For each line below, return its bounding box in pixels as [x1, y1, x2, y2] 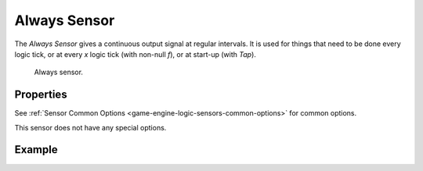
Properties [14, 88, 67, 102]
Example [14, 143, 58, 156]
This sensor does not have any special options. [14, 123, 167, 132]
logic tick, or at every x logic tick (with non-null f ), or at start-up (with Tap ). [14, 49, 256, 59]
